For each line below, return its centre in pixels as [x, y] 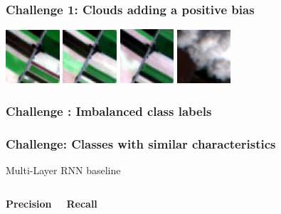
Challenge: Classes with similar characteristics [141, 143]
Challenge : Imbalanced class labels [109, 111]
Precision [29, 204]
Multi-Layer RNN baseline [63, 170]
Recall [82, 204]
